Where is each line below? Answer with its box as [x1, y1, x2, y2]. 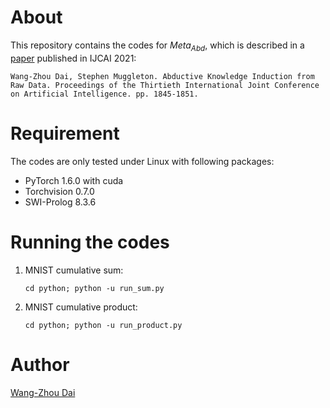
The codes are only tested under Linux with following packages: [10, 155, 275, 167]
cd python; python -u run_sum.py [24, 283, 165, 293]
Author [10, 353, 70, 376]
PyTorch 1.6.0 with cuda [24, 174, 124, 186]
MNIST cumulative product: [24, 301, 138, 313]
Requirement [10, 122, 120, 145]
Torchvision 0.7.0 [24, 185, 95, 197]
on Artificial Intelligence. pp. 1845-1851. [10, 89, 199, 99]
